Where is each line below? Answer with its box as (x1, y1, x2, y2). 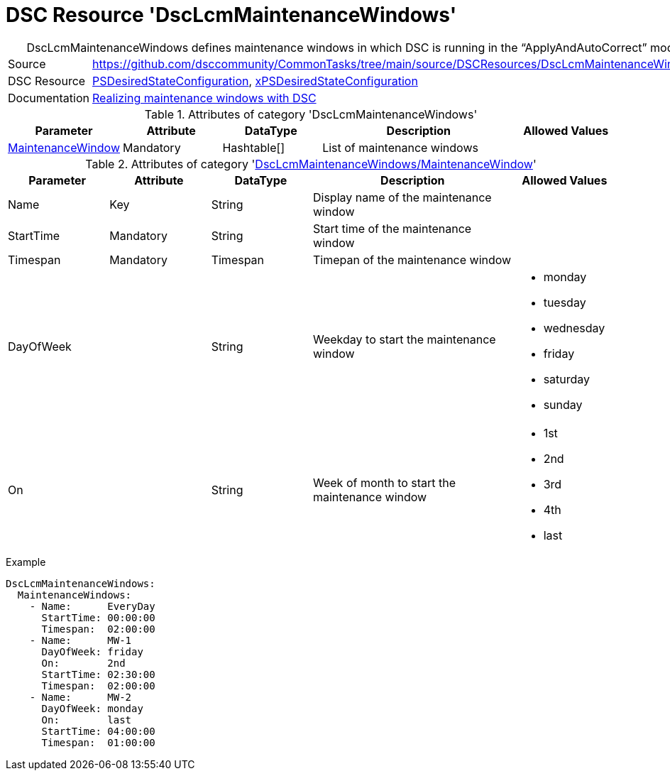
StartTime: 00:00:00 (41, 611, 155, 623)
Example (6, 555, 46, 568)
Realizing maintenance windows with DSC (92, 90, 317, 105)
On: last (41, 714, 132, 726)
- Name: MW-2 (29, 691, 132, 703)
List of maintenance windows (322, 140, 478, 155)
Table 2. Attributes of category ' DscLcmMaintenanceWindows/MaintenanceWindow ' (85, 156, 537, 171)
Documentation (8, 90, 89, 105)
